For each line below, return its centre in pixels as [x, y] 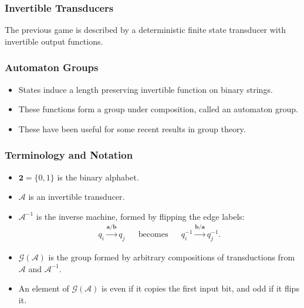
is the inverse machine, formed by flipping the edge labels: [140, 216]
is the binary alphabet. [98, 177]
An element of [44, 288]
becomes [153, 235]
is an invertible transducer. [77, 197]
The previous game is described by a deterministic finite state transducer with [145, 30]
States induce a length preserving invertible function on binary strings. [146, 89]
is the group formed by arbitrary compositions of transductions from [172, 257]
